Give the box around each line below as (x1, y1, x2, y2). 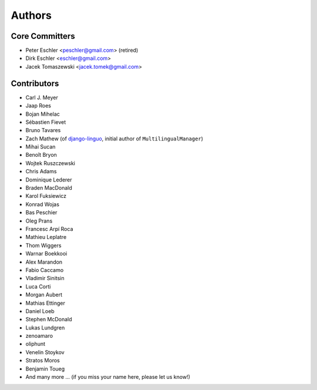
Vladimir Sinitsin (25, 275, 65, 282)
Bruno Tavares (25, 127, 61, 134)
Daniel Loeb (25, 307, 55, 314)
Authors (11, 9, 52, 22)
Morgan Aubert (25, 291, 63, 298)
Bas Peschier (25, 209, 58, 216)
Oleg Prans (25, 217, 53, 224)
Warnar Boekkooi (25, 250, 68, 257)
